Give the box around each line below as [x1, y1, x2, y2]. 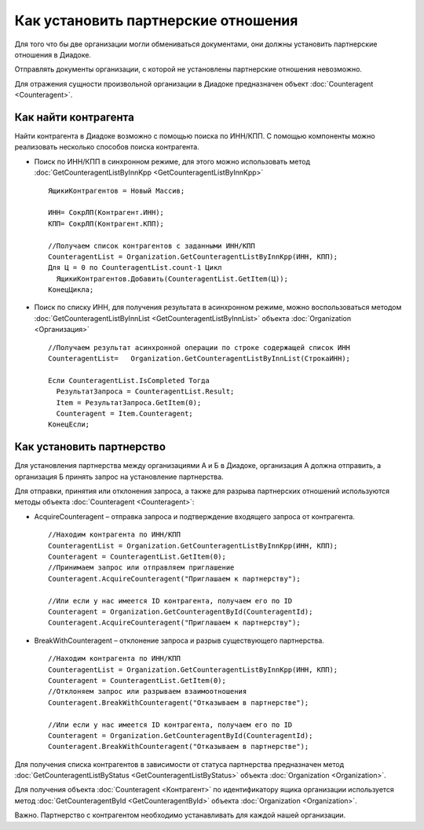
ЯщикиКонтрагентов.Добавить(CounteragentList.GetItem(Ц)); [56, 274, 288, 283]
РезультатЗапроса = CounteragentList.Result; [56, 387, 235, 397]
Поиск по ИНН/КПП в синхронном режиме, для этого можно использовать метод [34, 157, 310, 166]
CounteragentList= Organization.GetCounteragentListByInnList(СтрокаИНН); [48, 354, 351, 363]
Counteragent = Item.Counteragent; [56, 409, 194, 418]
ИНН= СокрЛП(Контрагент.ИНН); [48, 208, 165, 217]
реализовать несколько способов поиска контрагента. [14, 142, 199, 152]
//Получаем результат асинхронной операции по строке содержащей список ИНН [48, 343, 351, 352]
